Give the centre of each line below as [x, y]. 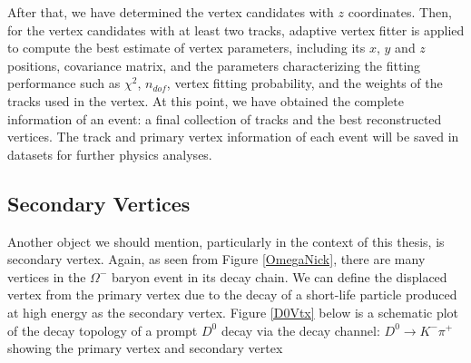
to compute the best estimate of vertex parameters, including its [186, 48]
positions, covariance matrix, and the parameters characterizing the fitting [214, 65]
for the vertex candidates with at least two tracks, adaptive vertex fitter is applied [236, 29]
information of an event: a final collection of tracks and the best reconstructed [225, 118]
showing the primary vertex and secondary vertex [145, 348]
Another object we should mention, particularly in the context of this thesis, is [226, 241]
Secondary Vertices [99, 203]
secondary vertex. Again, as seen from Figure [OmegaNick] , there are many [216, 259]
